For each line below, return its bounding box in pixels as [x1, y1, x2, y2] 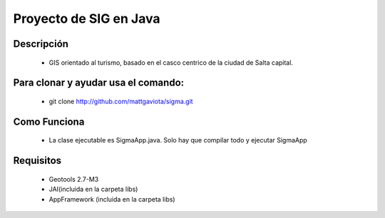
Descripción [13, 38, 69, 50]
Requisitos [13, 155, 62, 167]
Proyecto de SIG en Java [13, 11, 160, 26]
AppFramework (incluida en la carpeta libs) [48, 194, 175, 203]
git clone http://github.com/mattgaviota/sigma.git [48, 97, 193, 105]
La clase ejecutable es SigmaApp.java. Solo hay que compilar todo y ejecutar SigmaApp [48, 136, 308, 145]
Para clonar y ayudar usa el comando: [13, 77, 185, 89]
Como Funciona [13, 115, 85, 128]
